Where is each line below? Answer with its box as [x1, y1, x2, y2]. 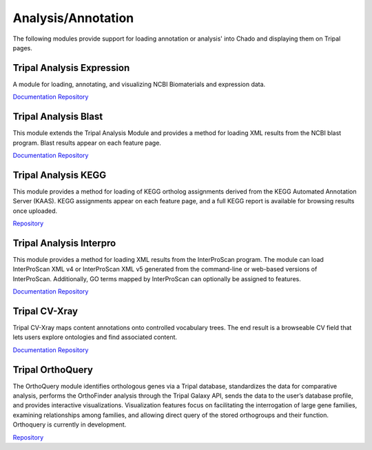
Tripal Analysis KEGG [12, 169, 107, 181]
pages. [12, 43, 32, 52]
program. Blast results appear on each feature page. [12, 139, 162, 147]
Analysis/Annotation [12, 10, 134, 25]
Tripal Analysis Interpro [12, 237, 116, 249]
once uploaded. [12, 207, 58, 215]
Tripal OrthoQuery [12, 364, 93, 376]
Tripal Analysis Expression [12, 62, 130, 74]
